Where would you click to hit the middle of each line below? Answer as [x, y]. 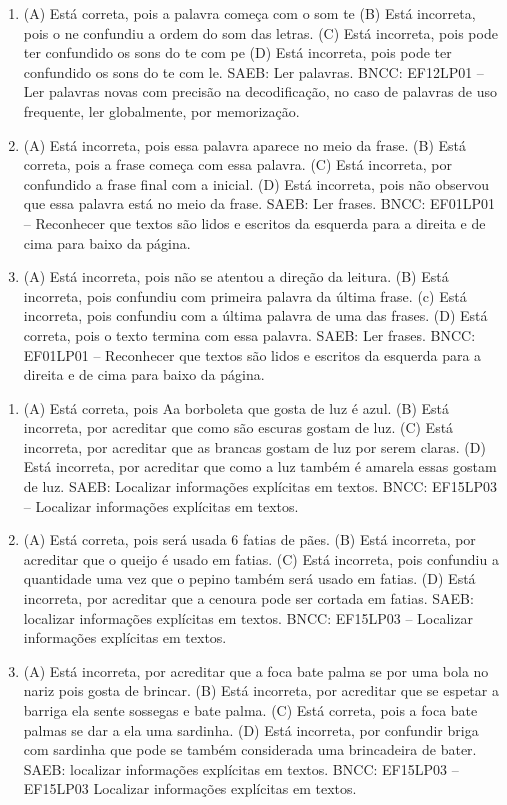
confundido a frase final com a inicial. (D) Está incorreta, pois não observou [256, 183]
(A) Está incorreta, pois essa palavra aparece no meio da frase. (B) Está [244, 144]
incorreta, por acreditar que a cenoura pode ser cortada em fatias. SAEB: [248, 598]
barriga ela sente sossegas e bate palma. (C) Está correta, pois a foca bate [250, 710]
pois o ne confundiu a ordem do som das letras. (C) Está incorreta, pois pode [260, 32]
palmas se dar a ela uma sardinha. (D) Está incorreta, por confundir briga [251, 729]
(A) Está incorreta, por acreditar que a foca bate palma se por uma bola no [256, 670]
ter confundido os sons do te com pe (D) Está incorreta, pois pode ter [237, 52]
